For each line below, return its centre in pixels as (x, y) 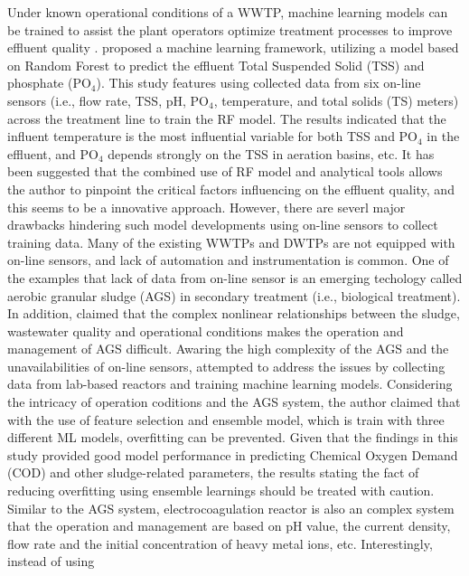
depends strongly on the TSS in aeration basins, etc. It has (271, 153)
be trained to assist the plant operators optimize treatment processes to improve (230, 29)
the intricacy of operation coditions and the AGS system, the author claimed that (234, 402)
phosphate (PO (49, 83)
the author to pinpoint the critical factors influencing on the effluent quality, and (231, 189)
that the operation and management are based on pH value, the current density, (229, 526)
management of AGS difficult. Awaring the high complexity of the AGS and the (228, 349)
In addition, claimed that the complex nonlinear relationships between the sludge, (234, 313)
